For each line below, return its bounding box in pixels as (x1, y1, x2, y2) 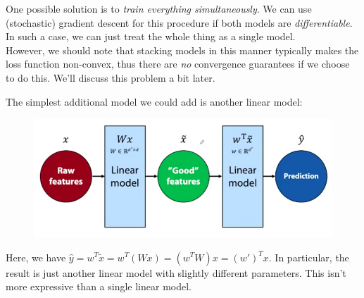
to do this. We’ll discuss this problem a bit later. (6, 70, 215, 85)
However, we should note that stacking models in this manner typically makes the (6, 42, 359, 57)
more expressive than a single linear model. (6, 279, 192, 294)
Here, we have (6, 249, 66, 264)
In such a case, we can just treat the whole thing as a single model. (6, 29, 296, 44)
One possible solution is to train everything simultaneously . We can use (6, 1, 312, 15)
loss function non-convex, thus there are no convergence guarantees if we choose (6, 56, 350, 71)
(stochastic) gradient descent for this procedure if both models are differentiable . (6, 15, 353, 30)
